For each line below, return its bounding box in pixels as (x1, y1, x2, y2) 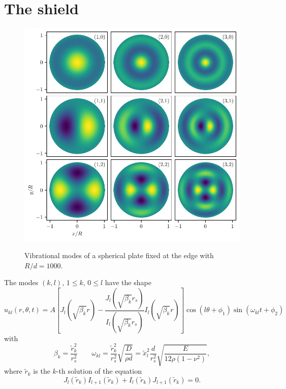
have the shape (105, 277, 151, 288)
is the (33, 366, 50, 376)
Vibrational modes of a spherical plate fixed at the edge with (24, 250, 214, 261)
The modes (4, 277, 39, 288)
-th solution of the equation (56, 366, 142, 376)
